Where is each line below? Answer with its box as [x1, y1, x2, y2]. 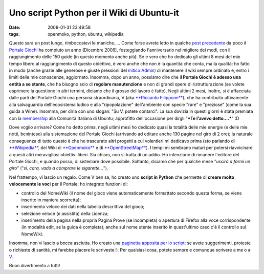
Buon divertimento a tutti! [9, 263, 60, 269]
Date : [9, 24, 21, 30]
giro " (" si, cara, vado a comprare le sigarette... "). [9, 165, 109, 171]
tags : [9, 31, 20, 37]
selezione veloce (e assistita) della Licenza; [21, 211, 109, 216]
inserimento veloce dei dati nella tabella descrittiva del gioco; [21, 204, 145, 210]
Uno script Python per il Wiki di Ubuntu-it [9, 7, 179, 18]
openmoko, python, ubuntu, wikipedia [47, 31, 124, 37]
